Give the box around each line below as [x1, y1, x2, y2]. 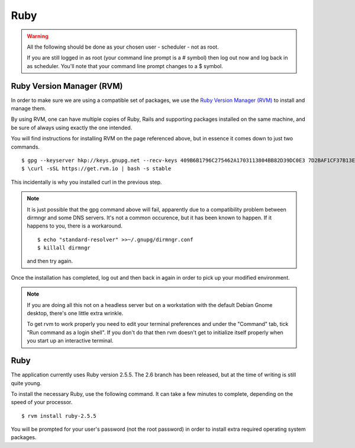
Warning [27, 33, 49, 40]
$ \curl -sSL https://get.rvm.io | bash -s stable [21, 165, 172, 172]
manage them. [11, 105, 47, 112]
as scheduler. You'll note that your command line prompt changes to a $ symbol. [27, 62, 223, 69]
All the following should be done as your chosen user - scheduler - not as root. [27, 43, 219, 50]
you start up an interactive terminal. [27, 337, 114, 344]
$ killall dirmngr [37, 245, 91, 251]
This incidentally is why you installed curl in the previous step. [11, 178, 162, 185]
